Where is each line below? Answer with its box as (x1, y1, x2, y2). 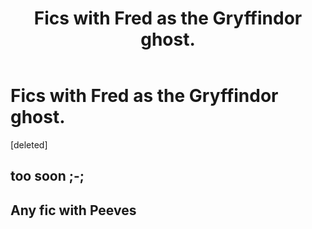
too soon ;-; (10, 168, 85, 185)
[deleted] (10, 138, 48, 151)
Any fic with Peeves (10, 202, 137, 219)
